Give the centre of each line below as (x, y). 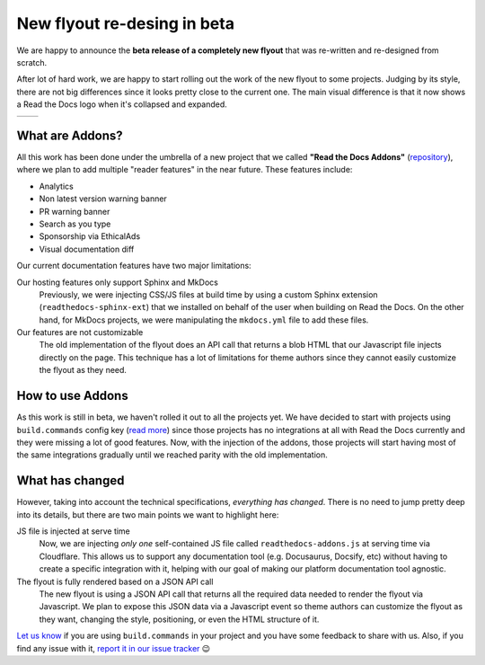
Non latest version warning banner (103, 199)
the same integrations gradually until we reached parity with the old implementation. (172, 455)
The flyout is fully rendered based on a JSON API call (115, 581)
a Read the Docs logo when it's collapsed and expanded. (122, 104)
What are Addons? (70, 135)
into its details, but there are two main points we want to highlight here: (148, 514)
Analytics (56, 186)
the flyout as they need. (83, 370)
